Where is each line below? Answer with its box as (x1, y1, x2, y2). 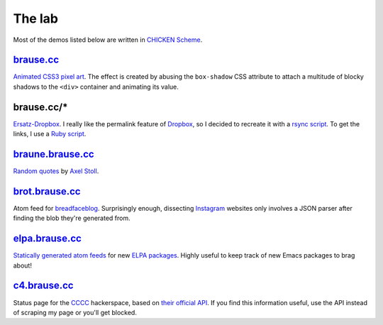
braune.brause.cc (13, 148, 95, 160)
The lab (13, 11, 58, 26)
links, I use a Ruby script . (13, 130, 87, 138)
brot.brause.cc (13, 185, 81, 197)
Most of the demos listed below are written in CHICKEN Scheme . (13, 35, 203, 44)
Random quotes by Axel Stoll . (13, 167, 99, 175)
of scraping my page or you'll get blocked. (13, 308, 138, 316)
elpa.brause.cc (13, 233, 82, 245)
